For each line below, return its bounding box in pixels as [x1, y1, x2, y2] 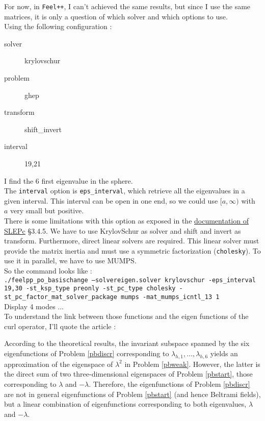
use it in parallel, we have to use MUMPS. [4, 255, 137, 266]
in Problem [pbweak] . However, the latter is [124, 358, 260, 369]
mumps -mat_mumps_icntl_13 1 [121, 293, 220, 301]
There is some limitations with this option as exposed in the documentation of [4, 215, 249, 226]
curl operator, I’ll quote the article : [4, 320, 116, 331]
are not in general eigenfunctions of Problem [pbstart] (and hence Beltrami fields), [4, 388, 261, 399]
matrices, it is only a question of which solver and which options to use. [4, 11, 228, 21]
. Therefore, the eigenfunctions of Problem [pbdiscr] [89, 378, 250, 389]
